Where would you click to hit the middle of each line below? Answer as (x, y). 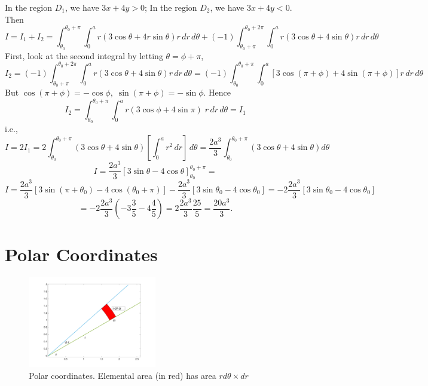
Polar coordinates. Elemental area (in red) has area (123, 375)
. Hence (217, 92)
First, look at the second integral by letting (84, 55)
